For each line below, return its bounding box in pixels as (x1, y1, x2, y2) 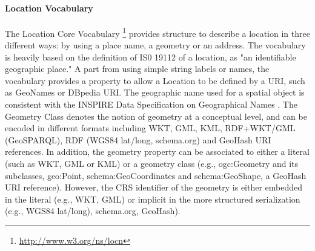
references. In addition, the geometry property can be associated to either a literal (5, 145, 310, 158)
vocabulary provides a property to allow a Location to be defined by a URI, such (5, 74, 305, 86)
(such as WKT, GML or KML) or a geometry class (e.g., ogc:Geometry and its (5, 157, 299, 169)
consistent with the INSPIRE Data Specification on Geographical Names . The (5, 98, 297, 111)
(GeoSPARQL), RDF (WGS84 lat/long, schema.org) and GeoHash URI (5, 133, 271, 146)
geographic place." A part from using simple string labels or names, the (5, 62, 270, 75)
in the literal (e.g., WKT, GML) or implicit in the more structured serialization (5, 192, 300, 205)
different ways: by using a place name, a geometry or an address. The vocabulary (5, 39, 306, 51)
